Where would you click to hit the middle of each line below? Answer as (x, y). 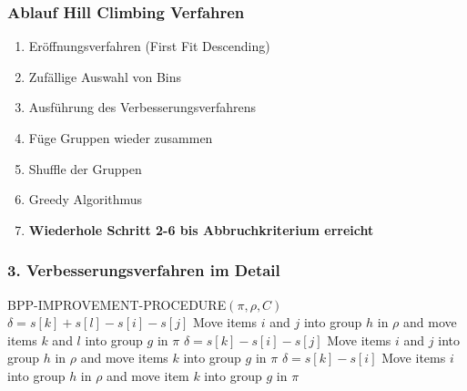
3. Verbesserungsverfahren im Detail (144, 270)
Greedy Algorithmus (86, 199)
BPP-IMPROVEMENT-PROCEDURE (117, 304)
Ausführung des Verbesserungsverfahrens (142, 107)
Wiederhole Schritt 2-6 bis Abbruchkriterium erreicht (201, 229)
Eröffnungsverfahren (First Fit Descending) (149, 46)
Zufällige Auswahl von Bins (105, 76)
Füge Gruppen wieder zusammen (121, 138)
